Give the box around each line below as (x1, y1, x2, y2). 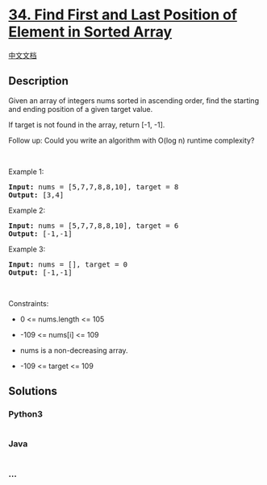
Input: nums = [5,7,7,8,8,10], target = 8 (8, 182, 179, 191)
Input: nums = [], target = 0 (8, 259, 128, 269)
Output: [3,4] (8, 190, 65, 199)
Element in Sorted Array (8, 23, 173, 41)
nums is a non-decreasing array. (19, 345, 128, 355)
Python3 (8, 408, 43, 420)
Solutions (8, 384, 58, 398)
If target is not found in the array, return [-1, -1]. (8, 119, 165, 130)
